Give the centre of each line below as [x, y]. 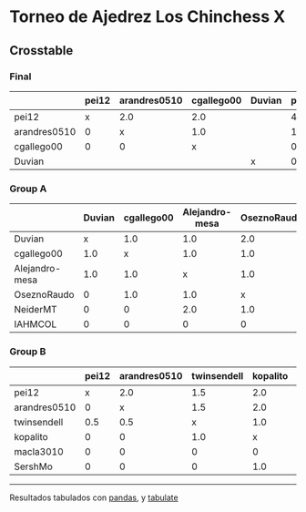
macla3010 [39, 451]
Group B [28, 352]
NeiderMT [36, 310]
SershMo [33, 466]
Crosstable [41, 51]
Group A [28, 189]
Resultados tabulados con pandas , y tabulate [94, 497]
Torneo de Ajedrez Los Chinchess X [148, 17]
